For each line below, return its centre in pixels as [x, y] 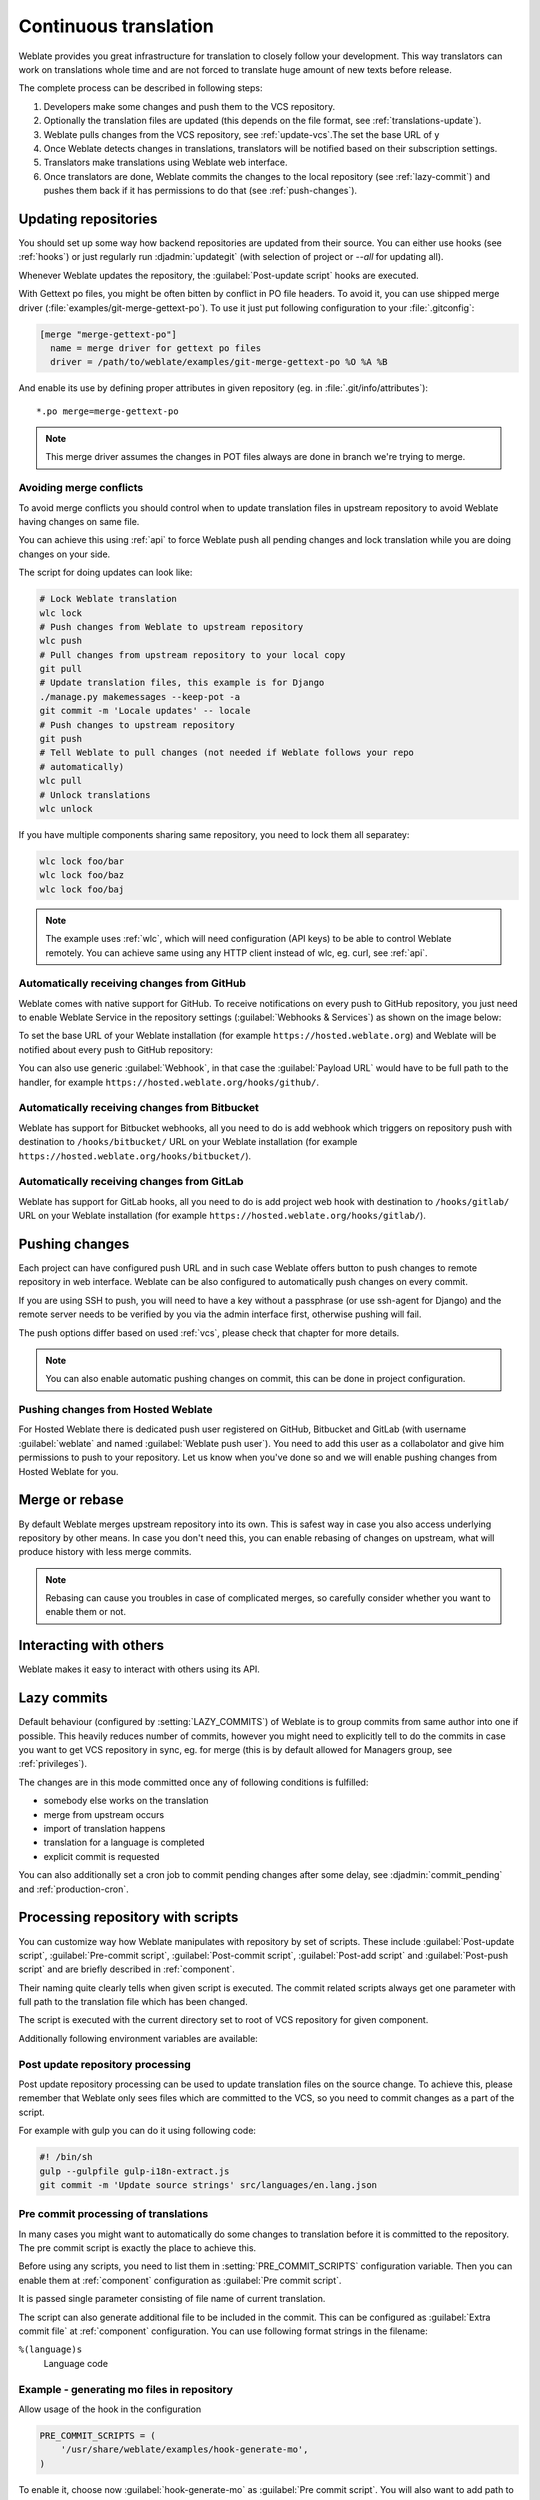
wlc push [61, 641]
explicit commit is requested [101, 1856]
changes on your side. [64, 554]
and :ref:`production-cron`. [73, 1889]
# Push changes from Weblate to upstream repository [171, 626]
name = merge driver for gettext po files [156, 348]
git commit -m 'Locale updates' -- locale [145, 711]
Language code [76, 2363]
